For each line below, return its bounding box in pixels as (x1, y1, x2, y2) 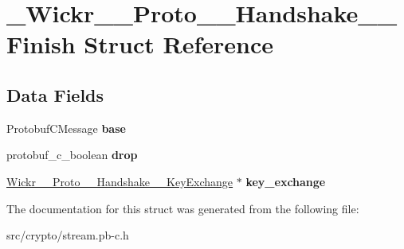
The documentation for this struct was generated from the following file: (6, 200, 359, 216)
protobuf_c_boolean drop (6, 146, 138, 163)
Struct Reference (84, 28, 273, 60)
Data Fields (6, 82, 104, 107)
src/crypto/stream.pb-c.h (6, 227, 129, 243)
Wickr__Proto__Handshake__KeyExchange (6, 173, 233, 189)
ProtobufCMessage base (6, 119, 126, 136)
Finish (6, 28, 76, 60)
